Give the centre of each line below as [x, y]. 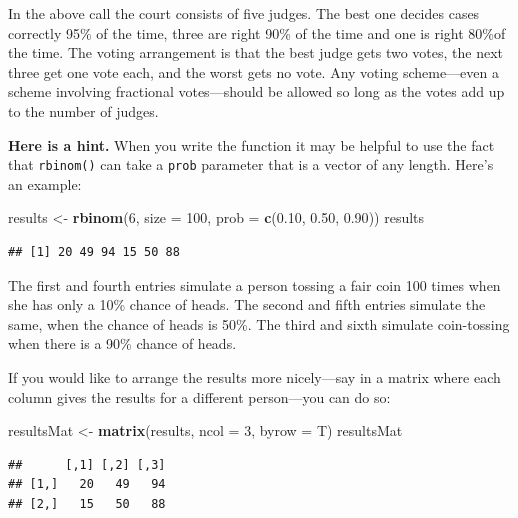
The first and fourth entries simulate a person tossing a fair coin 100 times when [254, 284]
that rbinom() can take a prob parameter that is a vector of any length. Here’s [251, 164]
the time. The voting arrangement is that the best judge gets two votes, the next [255, 52]
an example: [45, 183]
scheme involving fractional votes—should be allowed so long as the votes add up [256, 91]
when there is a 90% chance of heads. [122, 343]
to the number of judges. [83, 110]
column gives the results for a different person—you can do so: [199, 396]
